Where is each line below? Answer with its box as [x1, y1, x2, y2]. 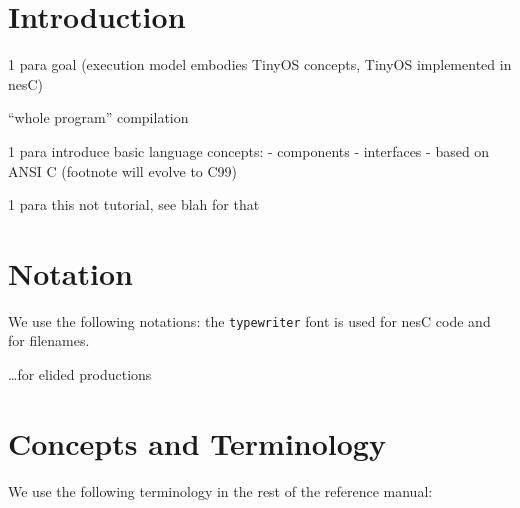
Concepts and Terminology [8, 422, 386, 463]
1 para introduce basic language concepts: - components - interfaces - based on [8, 140, 490, 161]
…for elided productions [8, 364, 152, 385]
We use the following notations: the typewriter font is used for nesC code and [8, 310, 491, 331]
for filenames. [8, 330, 90, 351]
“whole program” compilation [8, 107, 189, 128]
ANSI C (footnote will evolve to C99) [8, 160, 238, 181]
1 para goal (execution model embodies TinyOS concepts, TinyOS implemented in [8, 54, 512, 75]
